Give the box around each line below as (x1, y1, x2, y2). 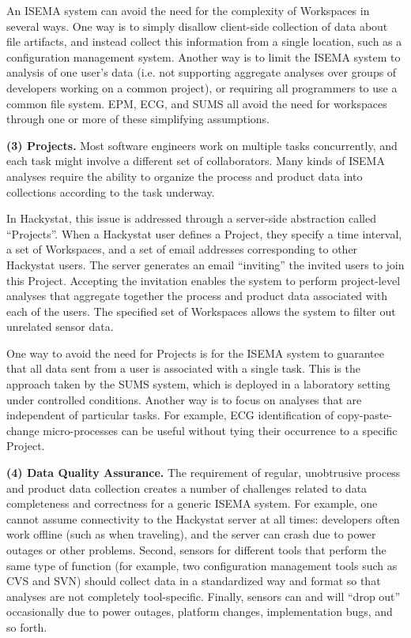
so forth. (6, 618, 47, 635)
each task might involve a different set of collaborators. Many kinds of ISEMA (6, 152, 385, 169)
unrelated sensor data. (6, 318, 114, 335)
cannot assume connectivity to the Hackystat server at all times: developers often (6, 510, 400, 527)
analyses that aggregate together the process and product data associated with (6, 287, 388, 304)
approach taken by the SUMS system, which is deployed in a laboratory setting (6, 376, 390, 392)
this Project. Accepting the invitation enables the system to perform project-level (6, 272, 401, 288)
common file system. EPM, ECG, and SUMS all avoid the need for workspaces (6, 95, 387, 111)
